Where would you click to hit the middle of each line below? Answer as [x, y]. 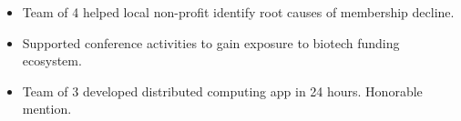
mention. [47, 109]
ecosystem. [52, 60]
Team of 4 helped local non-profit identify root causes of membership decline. [238, 12]
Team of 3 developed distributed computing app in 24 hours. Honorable [222, 91]
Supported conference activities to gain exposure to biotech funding [211, 42]
